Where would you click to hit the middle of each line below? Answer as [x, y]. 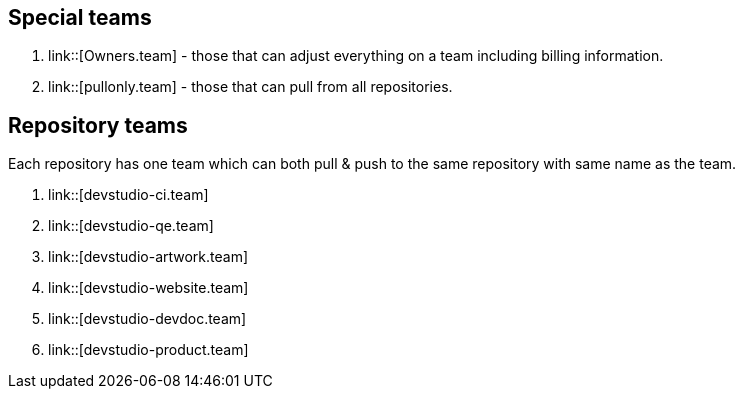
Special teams [80, 17]
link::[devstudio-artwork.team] [148, 257]
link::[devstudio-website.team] [148, 288]
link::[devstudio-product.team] [148, 350]
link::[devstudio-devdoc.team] [147, 319]
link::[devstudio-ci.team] [128, 195]
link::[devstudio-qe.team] [131, 226]
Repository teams [98, 125]
